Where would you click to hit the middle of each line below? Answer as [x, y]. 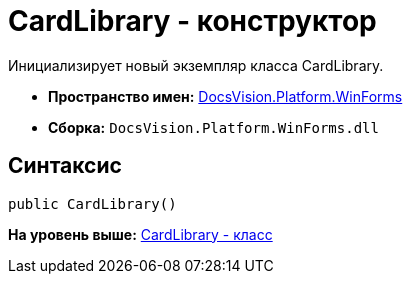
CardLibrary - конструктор [192, 21]
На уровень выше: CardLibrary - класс [140, 234]
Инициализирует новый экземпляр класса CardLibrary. [196, 65]
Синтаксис [65, 166]
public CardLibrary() [92, 203]
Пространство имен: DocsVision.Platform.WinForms [225, 96]
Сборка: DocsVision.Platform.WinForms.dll [213, 127]
